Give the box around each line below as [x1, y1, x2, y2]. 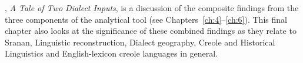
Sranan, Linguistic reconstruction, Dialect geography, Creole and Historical [5, 36, 275, 48]
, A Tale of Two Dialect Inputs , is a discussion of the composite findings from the [5, 2, 299, 13]
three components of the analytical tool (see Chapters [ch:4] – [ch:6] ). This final [5, 13, 287, 25]
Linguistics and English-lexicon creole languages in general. [5, 47, 218, 60]
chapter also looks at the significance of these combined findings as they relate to [5, 24, 297, 37]
